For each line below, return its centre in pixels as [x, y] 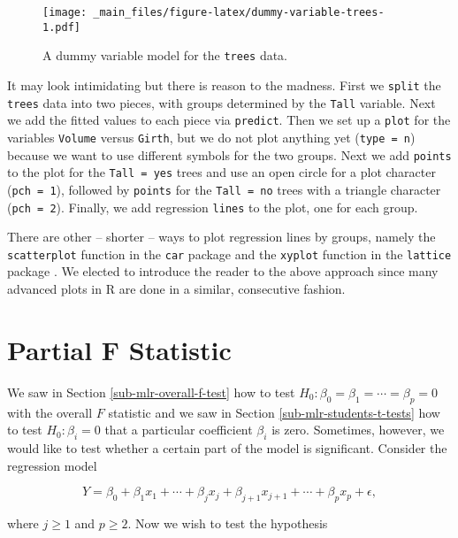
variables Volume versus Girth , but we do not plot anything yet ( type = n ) [211, 137]
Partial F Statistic [119, 349]
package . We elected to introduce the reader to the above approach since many [223, 271]
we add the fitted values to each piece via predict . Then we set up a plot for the [229, 120]
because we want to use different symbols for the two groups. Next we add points [229, 154]
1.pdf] [61, 27]
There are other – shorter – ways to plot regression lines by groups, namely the [221, 237]
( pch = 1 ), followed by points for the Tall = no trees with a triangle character [224, 189]
